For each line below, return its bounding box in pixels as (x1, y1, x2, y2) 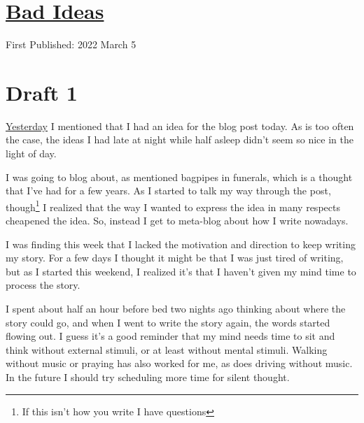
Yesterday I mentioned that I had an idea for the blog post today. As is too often (6, 118, 354, 133)
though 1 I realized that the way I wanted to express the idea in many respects (6, 197, 340, 214)
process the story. (6, 278, 80, 292)
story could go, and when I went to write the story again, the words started (6, 315, 330, 329)
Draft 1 (6, 78, 78, 106)
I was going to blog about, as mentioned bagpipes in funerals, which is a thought (6, 169, 353, 184)
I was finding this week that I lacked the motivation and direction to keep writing (6, 236, 356, 251)
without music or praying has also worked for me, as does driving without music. (6, 356, 353, 371)
